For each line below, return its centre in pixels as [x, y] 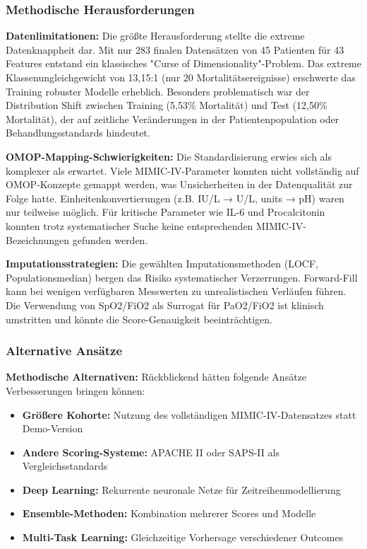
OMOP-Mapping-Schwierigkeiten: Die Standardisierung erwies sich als [169, 156]
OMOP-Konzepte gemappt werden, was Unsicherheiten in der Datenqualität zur [179, 184]
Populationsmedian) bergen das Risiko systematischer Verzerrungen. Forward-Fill [182, 277]
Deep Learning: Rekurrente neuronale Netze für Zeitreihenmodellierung [181, 489]
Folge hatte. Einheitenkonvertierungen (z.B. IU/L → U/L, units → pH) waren [175, 198]
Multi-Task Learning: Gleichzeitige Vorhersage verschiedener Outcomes [183, 537]
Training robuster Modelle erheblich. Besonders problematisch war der [158, 91]
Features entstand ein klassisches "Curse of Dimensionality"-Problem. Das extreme [183, 63]
